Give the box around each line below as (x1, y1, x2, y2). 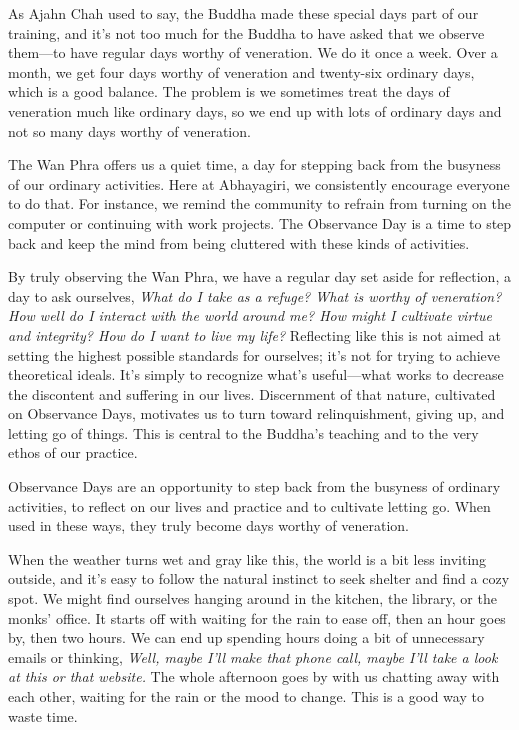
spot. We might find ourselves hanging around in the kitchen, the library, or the (8, 588, 497, 609)
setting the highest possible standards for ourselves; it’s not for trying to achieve (8, 344, 501, 365)
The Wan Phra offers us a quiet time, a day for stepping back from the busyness (8, 154, 501, 175)
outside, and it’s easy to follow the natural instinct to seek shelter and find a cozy (8, 568, 510, 589)
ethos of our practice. (8, 442, 138, 463)
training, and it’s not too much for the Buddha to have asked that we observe (8, 22, 485, 43)
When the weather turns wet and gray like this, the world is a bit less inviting (8, 548, 487, 569)
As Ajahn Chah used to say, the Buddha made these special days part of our (8, 3, 479, 23)
